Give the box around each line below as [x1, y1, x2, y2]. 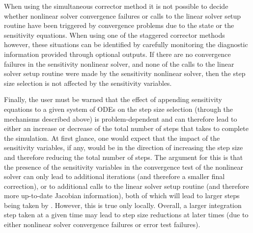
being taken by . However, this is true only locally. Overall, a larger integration [4, 200, 242, 210]
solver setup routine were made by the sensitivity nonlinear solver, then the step [4, 68, 246, 78]
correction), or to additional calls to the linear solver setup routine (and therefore [4, 181, 249, 191]
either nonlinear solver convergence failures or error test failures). [4, 219, 200, 230]
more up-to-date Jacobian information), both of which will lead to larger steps [4, 190, 240, 201]
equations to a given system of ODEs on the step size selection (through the [4, 104, 233, 114]
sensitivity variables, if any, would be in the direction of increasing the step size [4, 142, 243, 153]
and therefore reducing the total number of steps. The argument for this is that [4, 152, 243, 162]
